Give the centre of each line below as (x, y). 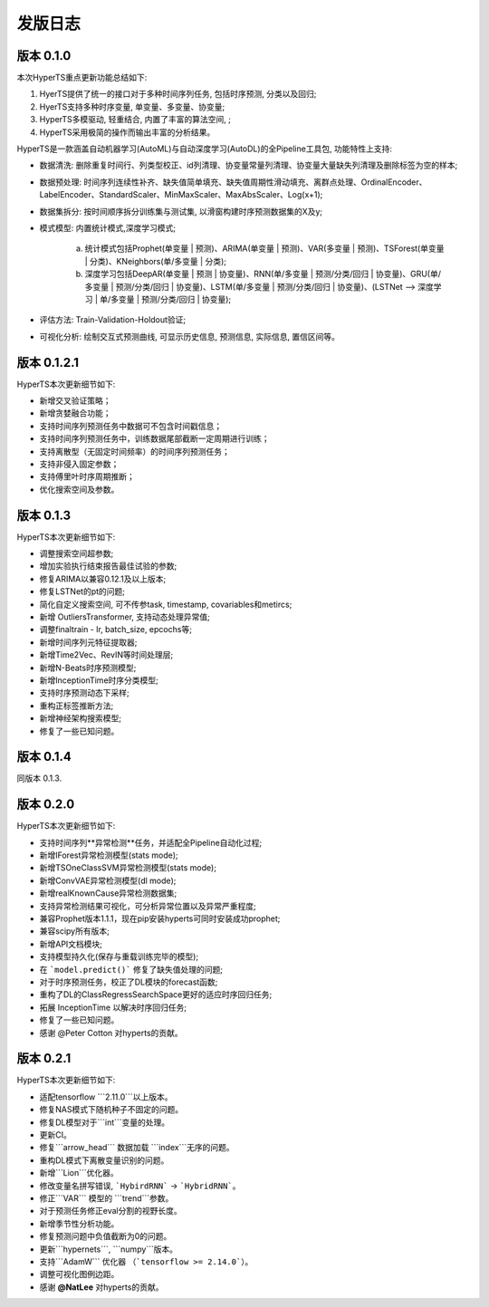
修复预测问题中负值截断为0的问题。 (105, 1236)
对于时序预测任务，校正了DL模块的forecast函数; (129, 982)
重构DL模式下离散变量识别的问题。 (104, 1160)
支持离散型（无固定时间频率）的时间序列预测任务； (134, 451)
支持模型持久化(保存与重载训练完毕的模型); (119, 956)
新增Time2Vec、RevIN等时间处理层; (106, 655)
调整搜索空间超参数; (77, 553)
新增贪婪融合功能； (75, 413)
